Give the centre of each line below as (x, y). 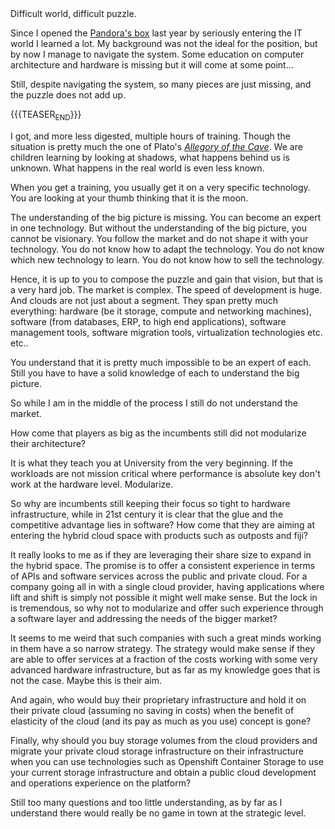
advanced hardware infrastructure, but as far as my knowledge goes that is (165, 669)
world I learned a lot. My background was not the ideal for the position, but (164, 43)
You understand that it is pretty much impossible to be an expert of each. (161, 362)
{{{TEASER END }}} (46, 115)
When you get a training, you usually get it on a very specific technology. (160, 187)
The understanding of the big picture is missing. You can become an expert (166, 217)
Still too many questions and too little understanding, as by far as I (146, 802)
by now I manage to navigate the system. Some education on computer (157, 54)
